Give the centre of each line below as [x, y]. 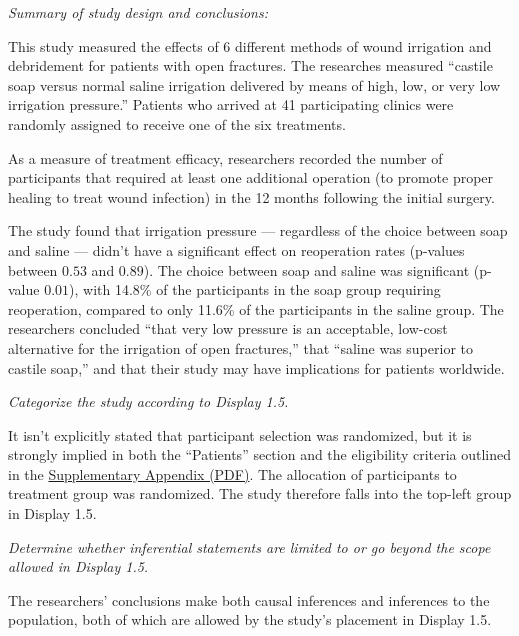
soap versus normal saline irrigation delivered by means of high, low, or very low [254, 84]
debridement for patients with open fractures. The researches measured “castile [250, 65]
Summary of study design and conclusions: [138, 12]
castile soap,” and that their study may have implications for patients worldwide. [256, 367]
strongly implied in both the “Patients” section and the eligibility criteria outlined [260, 454]
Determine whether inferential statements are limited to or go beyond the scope [249, 546]
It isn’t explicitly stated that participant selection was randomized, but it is [240, 434]
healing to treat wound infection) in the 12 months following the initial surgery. [251, 196]
